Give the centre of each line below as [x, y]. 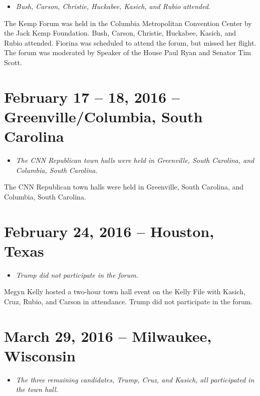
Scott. [13, 62]
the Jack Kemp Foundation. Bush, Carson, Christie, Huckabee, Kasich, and [120, 33]
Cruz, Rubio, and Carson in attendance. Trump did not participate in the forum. [128, 301]
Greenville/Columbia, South [103, 116]
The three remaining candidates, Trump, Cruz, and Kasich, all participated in [135, 379]
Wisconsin [40, 355]
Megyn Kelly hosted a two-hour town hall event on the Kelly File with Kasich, [125, 291]
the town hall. [37, 389]
